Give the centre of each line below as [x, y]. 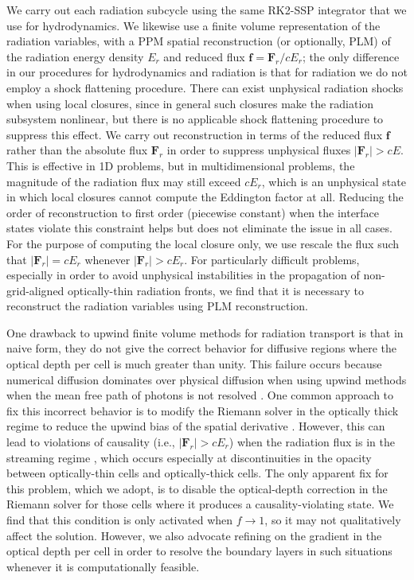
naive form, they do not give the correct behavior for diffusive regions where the [202, 348]
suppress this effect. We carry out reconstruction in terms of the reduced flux [195, 134]
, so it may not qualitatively [333, 520]
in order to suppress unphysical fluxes [259, 150]
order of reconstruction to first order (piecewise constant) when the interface [193, 212]
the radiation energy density [75, 56]
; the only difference [351, 56]
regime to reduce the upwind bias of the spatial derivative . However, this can [196, 426]
